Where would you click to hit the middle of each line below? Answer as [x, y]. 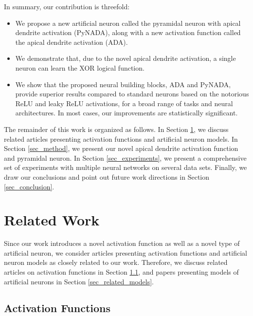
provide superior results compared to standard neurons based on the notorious [132, 94]
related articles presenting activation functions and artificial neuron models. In [121, 139]
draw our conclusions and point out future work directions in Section [107, 177]
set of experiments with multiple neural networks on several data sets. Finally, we [126, 167]
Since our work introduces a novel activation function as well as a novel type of [122, 243]
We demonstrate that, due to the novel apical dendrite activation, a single [126, 58]
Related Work [52, 220]
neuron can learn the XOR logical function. [80, 67]
